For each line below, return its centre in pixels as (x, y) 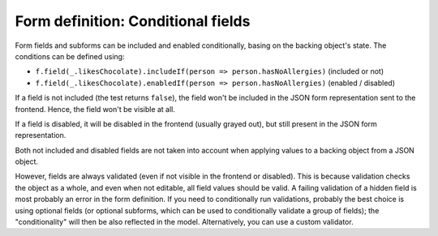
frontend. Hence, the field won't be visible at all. (95, 109)
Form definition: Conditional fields (133, 21)
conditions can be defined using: (70, 56)
